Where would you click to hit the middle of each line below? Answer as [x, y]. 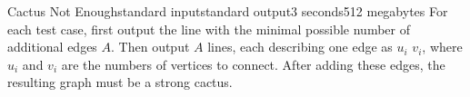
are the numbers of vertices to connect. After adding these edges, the [253, 64]
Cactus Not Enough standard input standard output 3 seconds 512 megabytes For [228, 11]
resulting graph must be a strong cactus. [120, 82]
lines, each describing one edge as [300, 47]
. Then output [150, 47]
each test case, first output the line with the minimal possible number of [209, 29]
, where [442, 47]
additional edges [52, 47]
